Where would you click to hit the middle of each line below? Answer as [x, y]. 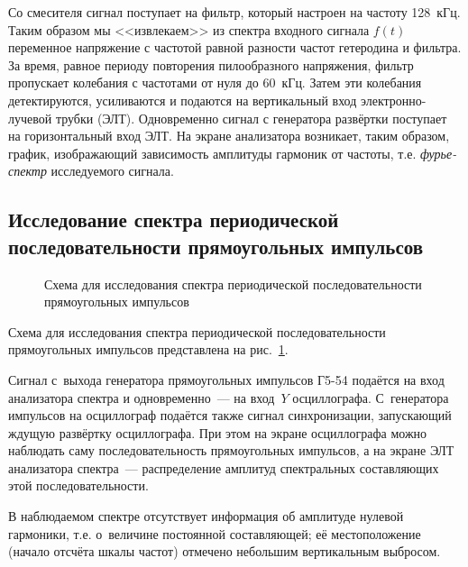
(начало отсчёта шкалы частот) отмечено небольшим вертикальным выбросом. [225, 551]
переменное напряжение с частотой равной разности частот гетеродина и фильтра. [235, 47]
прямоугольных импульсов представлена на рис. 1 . [148, 349]
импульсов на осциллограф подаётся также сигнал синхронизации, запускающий [230, 415]
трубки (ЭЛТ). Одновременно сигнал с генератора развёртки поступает [251, 118]
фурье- [439, 153]
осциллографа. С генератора [371, 397]
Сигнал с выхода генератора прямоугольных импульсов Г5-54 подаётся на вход [226, 379]
